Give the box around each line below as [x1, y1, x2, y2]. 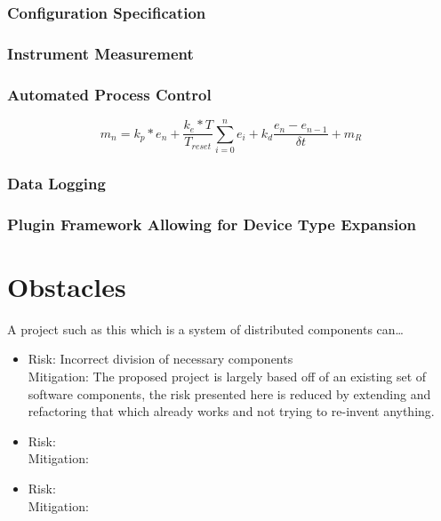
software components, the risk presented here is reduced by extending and [28, 384, 431, 403]
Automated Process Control [7, 83, 212, 105]
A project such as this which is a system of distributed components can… [7, 319, 404, 338]
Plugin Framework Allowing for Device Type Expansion [7, 212, 417, 235]
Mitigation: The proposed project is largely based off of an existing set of [28, 367, 427, 386]
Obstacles [7, 268, 126, 304]
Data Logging [7, 172, 106, 194]
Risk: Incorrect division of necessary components [28, 349, 293, 368]
